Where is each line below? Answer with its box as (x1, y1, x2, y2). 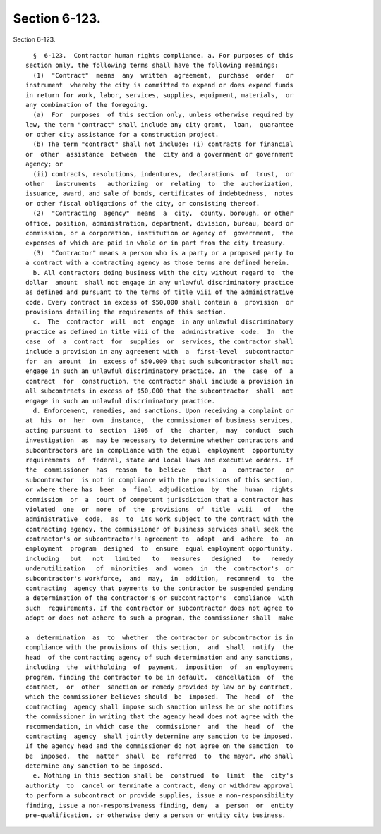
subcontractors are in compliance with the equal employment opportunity (25, 446, 294, 454)
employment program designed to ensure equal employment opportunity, (25, 545, 294, 553)
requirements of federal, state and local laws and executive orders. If (25, 455, 294, 464)
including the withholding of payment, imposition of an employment (25, 663, 294, 671)
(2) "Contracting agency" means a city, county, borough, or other (32, 209, 294, 218)
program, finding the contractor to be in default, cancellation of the (25, 673, 294, 681)
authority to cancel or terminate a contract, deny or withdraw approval (25, 781, 294, 790)
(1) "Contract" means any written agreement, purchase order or (32, 71, 294, 79)
